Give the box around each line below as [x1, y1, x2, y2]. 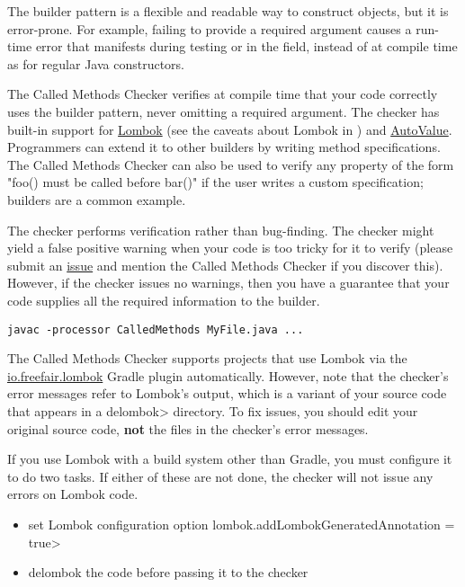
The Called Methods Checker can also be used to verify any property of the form [7, 155, 454, 173]
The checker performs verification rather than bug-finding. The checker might [7, 220, 434, 239]
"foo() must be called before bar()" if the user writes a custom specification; [7, 173, 424, 191]
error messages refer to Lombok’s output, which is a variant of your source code [7, 384, 447, 403]
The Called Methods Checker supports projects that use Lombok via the [7, 349, 407, 368]
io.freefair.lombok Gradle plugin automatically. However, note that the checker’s [7, 366, 449, 385]
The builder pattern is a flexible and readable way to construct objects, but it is [7, 2, 449, 20]
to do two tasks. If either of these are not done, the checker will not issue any [7, 467, 434, 485]
